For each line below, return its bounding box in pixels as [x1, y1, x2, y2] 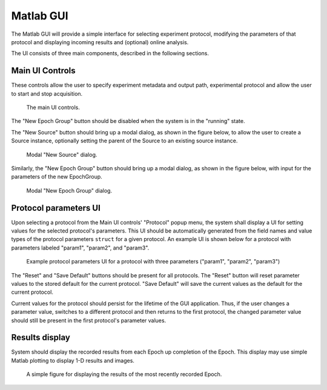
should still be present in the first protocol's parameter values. [11, 317, 167, 324]
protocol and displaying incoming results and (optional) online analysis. [11, 38, 189, 45]
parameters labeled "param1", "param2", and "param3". [11, 244, 150, 251]
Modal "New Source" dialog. [26, 151, 97, 158]
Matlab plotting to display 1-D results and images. [11, 357, 134, 364]
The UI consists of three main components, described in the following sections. [11, 50, 209, 57]
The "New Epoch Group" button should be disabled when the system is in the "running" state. [11, 117, 245, 125]
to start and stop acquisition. [11, 90, 83, 97]
